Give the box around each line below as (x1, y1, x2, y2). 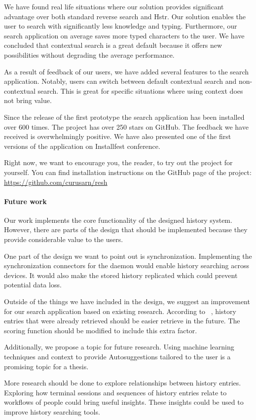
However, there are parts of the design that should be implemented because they (4, 224, 248, 235)
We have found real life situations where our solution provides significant (4, 1, 224, 11)
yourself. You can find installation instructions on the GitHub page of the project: (4, 167, 252, 177)
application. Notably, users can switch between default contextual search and (4, 76, 237, 86)
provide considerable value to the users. (4, 234, 123, 245)
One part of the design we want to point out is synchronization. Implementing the (4, 250, 252, 261)
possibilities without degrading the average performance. (4, 49, 175, 60)
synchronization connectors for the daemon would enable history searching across (4, 260, 249, 271)
